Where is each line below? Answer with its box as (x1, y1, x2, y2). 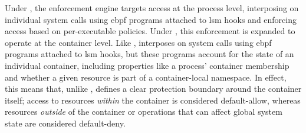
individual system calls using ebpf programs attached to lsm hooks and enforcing (5, 13, 297, 25)
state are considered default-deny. (5, 117, 126, 129)
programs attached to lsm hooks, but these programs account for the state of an (5, 48, 294, 60)
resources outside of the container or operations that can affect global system (5, 105, 282, 118)
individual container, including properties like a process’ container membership (5, 59, 289, 71)
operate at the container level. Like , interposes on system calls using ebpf (5, 36, 272, 48)
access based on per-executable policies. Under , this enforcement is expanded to (5, 25, 295, 37)
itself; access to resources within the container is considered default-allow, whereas (5, 94, 301, 106)
